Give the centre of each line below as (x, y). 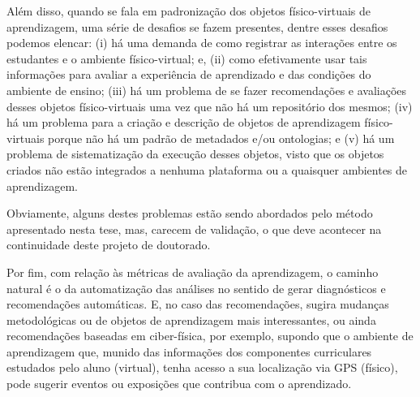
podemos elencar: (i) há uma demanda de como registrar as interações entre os (202, 43)
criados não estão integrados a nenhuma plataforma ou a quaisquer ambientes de (207, 169)
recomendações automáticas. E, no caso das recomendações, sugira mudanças (198, 304)
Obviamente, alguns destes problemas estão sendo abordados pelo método (190, 213)
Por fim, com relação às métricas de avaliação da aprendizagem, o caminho (193, 272)
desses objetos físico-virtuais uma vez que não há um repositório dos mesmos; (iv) (210, 106)
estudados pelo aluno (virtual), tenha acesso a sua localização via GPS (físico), (202, 367)
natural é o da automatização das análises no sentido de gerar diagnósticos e (196, 288)
